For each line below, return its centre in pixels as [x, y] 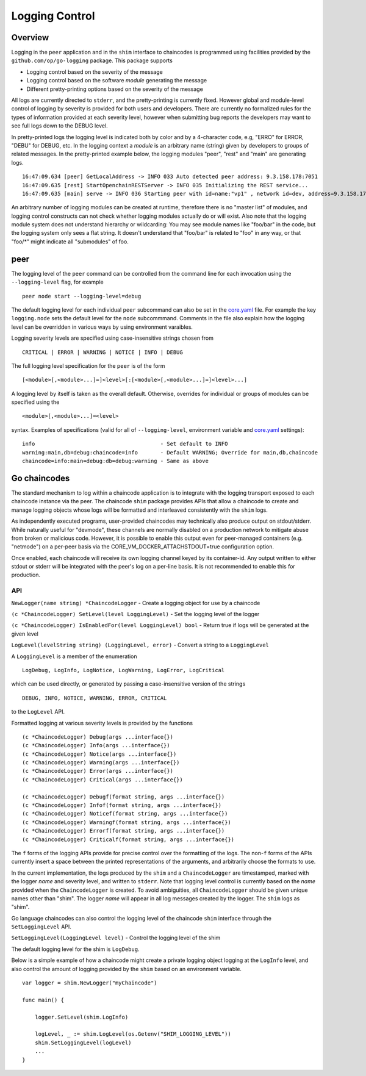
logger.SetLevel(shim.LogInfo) [81, 1017]
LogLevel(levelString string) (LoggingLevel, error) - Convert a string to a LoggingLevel [140, 645]
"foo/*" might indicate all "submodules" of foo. [70, 242]
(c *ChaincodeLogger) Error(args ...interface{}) [98, 771]
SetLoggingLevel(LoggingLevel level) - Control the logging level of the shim [116, 938]
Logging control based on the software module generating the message [117, 81]
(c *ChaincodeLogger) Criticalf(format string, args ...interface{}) [128, 839]
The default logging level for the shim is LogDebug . [75, 949]
